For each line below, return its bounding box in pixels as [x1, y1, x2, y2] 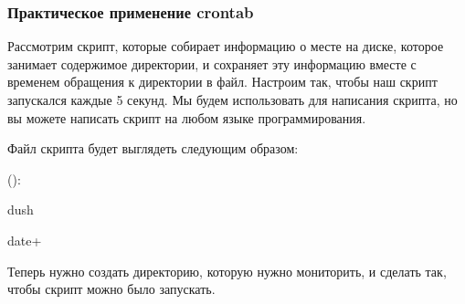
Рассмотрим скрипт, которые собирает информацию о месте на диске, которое [7, 37, 444, 56]
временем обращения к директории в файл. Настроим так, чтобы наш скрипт [7, 72, 438, 91]
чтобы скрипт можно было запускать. [7, 279, 216, 299]
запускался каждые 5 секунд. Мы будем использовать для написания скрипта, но [7, 90, 458, 109]
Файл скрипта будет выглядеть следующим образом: [7, 139, 299, 158]
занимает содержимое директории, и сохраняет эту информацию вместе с [7, 54, 417, 73]
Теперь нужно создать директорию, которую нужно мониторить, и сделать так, [7, 261, 447, 280]
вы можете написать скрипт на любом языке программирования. [7, 108, 366, 127]
